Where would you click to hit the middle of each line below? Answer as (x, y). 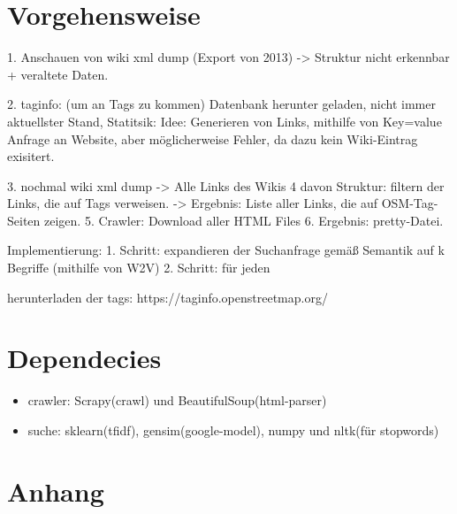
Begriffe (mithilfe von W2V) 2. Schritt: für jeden (139, 268)
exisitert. (31, 156)
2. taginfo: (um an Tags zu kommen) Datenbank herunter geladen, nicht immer (221, 104)
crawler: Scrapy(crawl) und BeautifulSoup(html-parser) (177, 400)
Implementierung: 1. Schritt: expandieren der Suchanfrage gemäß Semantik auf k (226, 250)
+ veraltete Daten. (58, 74)
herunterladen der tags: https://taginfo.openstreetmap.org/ (168, 297)
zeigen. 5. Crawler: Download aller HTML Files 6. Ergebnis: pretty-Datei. (244, 220)
